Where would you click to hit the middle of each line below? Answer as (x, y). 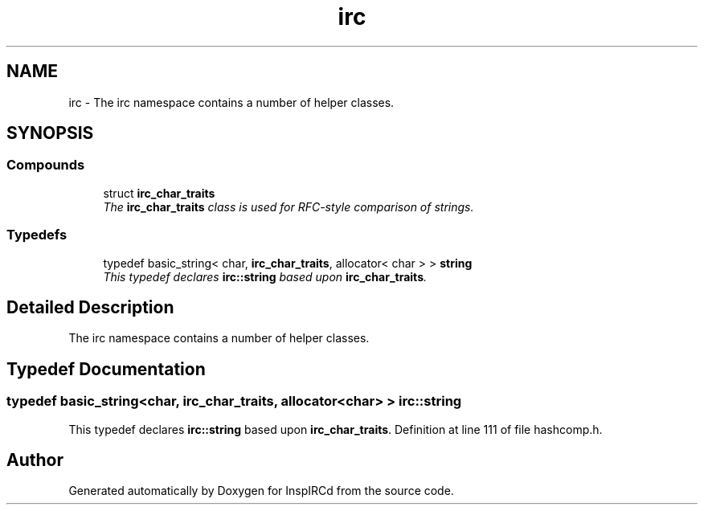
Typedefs (37, 235)
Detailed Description (90, 307)
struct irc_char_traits (159, 193)
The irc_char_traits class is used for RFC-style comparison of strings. (289, 206)
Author (35, 460)
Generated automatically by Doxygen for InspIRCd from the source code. (261, 491)
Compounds (46, 165)
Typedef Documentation (106, 369)
